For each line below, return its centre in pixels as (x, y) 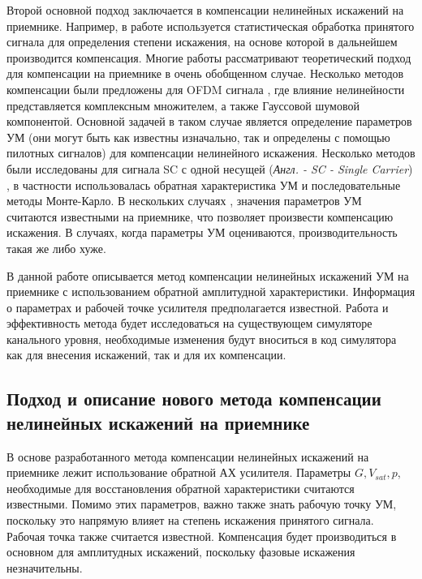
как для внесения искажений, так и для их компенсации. (146, 355)
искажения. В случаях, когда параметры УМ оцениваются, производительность (202, 232)
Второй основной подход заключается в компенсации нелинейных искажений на (205, 10)
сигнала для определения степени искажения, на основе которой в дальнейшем (202, 42)
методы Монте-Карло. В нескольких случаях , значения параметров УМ (184, 201)
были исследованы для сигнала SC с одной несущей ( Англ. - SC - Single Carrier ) (210, 168)
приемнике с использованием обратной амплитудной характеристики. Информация (211, 292)
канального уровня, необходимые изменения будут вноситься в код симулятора (202, 339)
